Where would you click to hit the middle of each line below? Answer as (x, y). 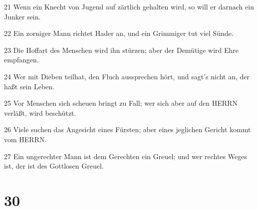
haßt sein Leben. (29, 86)
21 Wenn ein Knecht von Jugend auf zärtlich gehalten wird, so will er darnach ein (129, 6)
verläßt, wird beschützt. (40, 112)
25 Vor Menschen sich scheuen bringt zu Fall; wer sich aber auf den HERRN (121, 103)
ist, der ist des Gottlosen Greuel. (54, 166)
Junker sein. (22, 16)
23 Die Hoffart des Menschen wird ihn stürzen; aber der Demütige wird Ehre (122, 50)
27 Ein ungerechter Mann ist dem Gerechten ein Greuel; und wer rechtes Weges (126, 156)
